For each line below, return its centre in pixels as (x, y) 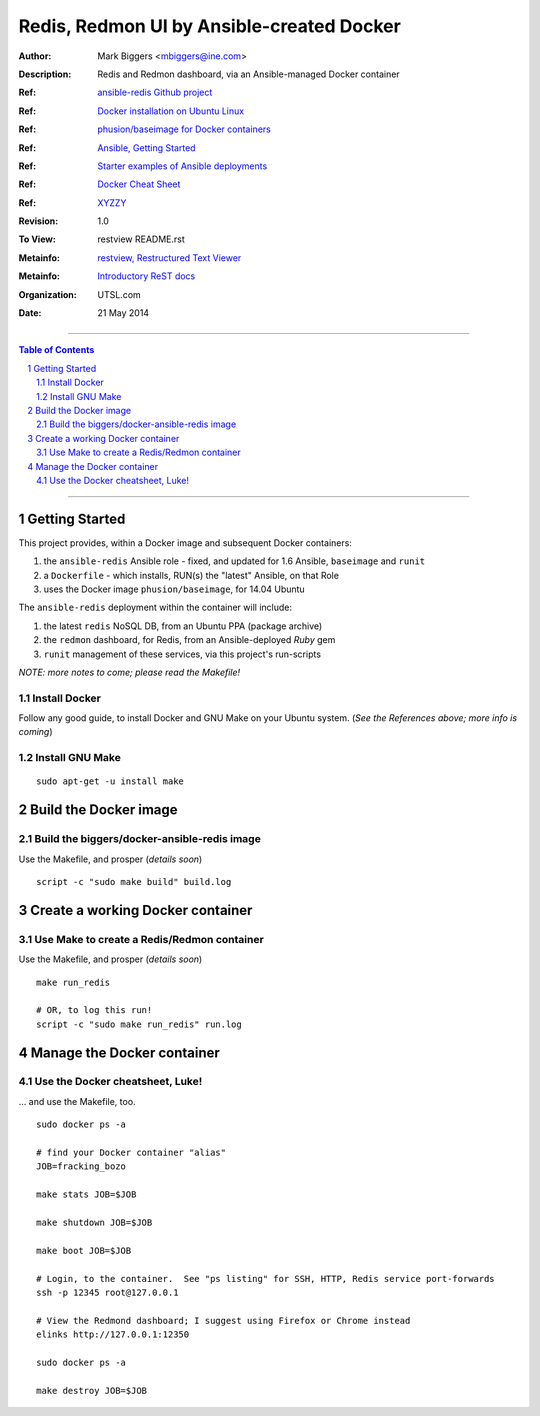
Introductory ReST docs (146, 276)
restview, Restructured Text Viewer (169, 257)
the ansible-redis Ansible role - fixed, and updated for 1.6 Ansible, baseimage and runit (234, 561)
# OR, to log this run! (94, 1010)
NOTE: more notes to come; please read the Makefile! (129, 672)
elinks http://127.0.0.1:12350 (113, 1334)
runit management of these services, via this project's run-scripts (182, 654)
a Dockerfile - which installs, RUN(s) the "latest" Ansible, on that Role (191, 575)
